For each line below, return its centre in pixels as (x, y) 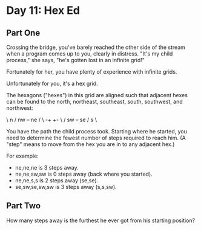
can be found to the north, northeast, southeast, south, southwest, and (94, 101)
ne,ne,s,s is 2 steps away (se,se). (57, 180)
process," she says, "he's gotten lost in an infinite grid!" (76, 60)
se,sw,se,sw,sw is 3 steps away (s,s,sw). (66, 187)
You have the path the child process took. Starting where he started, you (97, 131)
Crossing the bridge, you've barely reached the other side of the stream (96, 47)
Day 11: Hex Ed (43, 11)
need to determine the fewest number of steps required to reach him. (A (96, 138)
